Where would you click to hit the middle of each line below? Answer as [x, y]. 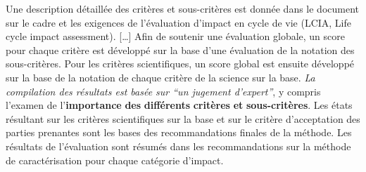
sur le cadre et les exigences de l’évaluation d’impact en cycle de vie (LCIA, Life [179, 22]
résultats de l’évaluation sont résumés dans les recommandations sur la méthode [178, 146]
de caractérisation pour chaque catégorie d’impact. [115, 160]
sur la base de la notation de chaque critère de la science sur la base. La [160, 77]
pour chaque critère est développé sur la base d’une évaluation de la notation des [180, 49]
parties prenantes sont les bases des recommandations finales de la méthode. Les [179, 132]
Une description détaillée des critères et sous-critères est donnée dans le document [183, 8]
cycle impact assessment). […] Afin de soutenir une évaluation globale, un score [175, 36]
